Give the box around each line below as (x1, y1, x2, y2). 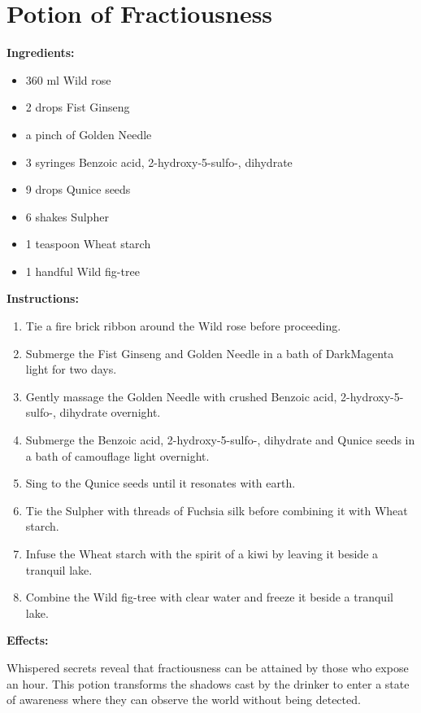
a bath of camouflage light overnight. (25, 447, 210, 464)
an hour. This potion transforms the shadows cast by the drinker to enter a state (7, 675, 410, 692)
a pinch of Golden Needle (25, 125, 152, 142)
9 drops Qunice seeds (25, 181, 131, 198)
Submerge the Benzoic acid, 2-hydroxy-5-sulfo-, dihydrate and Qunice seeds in (25, 431, 415, 448)
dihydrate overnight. (59, 404, 161, 421)
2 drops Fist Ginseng (25, 98, 130, 116)
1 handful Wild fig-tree (25, 262, 140, 279)
